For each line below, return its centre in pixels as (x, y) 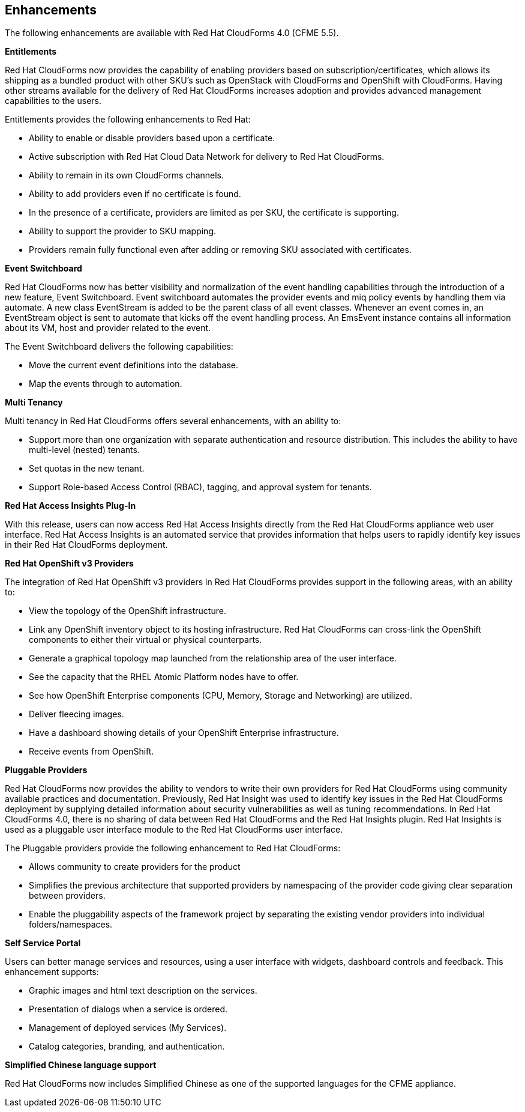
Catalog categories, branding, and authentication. (127, 1047)
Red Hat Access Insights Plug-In (70, 506)
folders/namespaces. (71, 925)
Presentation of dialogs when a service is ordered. (128, 1009)
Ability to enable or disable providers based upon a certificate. (152, 138)
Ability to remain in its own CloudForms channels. (127, 175)
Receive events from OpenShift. (91, 752)
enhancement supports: (52, 972)
